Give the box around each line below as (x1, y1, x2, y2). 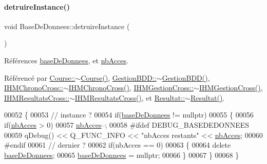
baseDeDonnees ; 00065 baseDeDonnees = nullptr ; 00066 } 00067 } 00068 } (4, 149, 239, 160)
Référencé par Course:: (4, 72, 75, 83)
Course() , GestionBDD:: (81, 72, 157, 83)
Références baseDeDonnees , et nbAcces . (4, 55, 129, 65)
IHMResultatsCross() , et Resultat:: (74, 92, 185, 103)
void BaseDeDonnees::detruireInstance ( (4, 20, 130, 31)
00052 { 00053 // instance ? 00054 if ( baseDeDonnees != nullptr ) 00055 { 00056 (4, 109, 254, 120)
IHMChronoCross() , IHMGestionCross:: (68, 82, 194, 93)
